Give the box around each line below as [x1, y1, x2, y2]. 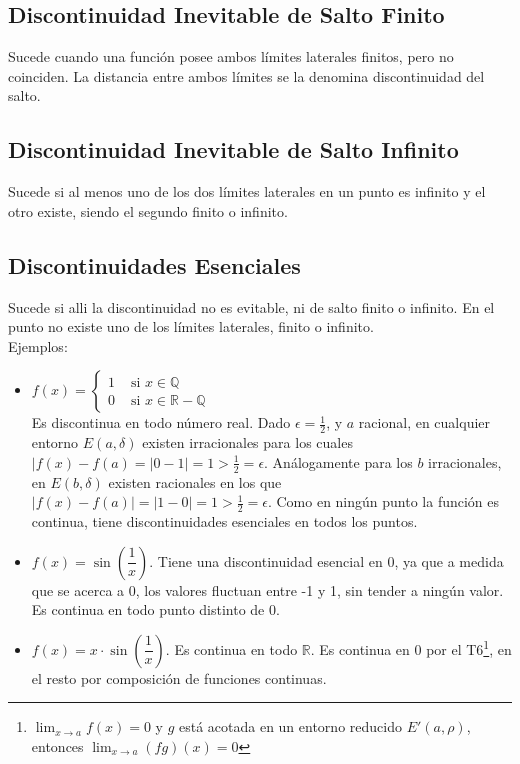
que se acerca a [31, 579, 125, 600]
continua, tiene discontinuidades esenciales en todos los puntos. [31, 511, 418, 532]
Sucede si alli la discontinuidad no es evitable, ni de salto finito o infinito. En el [8, 296, 495, 317]
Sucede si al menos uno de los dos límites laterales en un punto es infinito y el [8, 181, 486, 202]
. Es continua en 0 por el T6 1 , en [310, 636, 512, 659]
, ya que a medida [394, 550, 504, 571]
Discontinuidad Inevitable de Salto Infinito [8, 134, 459, 165]
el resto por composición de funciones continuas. [31, 667, 327, 688]
